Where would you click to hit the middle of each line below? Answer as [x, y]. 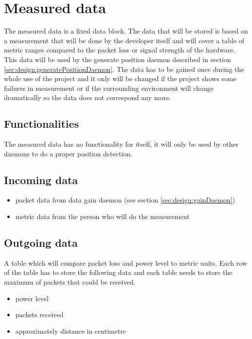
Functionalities [42, 124]
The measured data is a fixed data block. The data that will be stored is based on [126, 31]
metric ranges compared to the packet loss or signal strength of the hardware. [120, 50]
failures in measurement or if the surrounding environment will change [109, 88]
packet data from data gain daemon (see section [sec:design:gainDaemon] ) [125, 200]
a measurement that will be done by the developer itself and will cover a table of [124, 40]
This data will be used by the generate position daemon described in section [117, 59]
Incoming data [41, 179]
